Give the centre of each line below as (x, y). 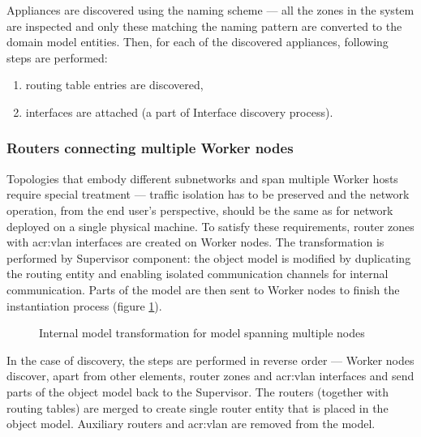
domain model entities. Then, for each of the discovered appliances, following (198, 42)
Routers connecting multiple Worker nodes (150, 148)
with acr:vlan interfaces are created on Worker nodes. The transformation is (195, 242)
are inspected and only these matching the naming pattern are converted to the (204, 26)
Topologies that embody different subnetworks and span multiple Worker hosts (202, 178)
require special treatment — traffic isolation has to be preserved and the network (208, 194)
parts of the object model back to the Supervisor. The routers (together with (198, 391)
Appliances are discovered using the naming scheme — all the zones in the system (210, 10)
